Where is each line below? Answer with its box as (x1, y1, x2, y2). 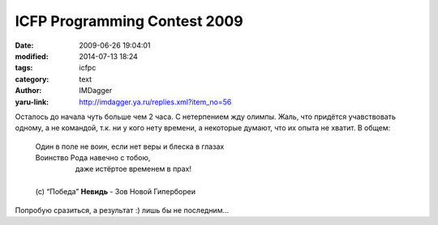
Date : (15, 40, 34, 50)
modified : (15, 51, 49, 61)
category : (15, 74, 49, 84)
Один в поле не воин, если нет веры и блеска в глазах (35, 142, 225, 151)
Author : (15, 86, 42, 96)
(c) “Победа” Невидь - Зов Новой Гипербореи (35, 187, 196, 197)
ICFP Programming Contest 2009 (15, 12, 243, 30)
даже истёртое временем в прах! (75, 164, 192, 174)
